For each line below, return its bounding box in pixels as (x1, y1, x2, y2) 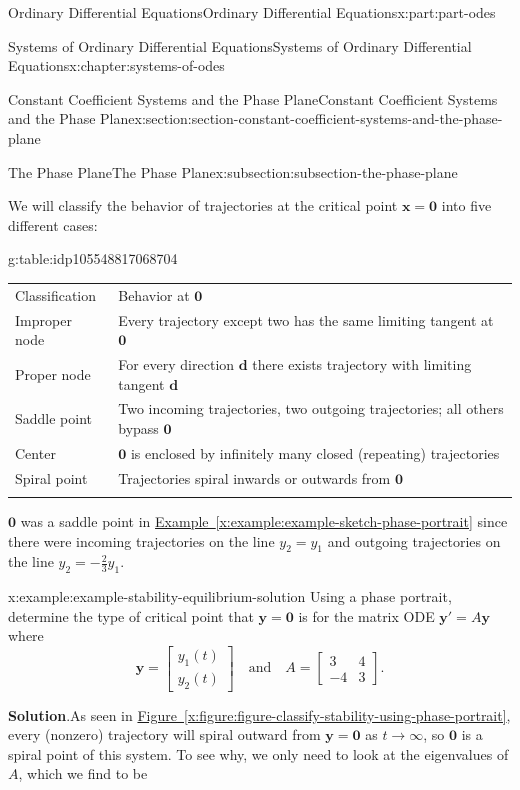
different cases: (8, 214, 98, 235)
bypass (118, 418, 159, 438)
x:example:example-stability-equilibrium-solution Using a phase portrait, (8, 586, 452, 607)
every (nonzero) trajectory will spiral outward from (8, 724, 321, 745)
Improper (15, 309, 72, 330)
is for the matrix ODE (298, 605, 435, 626)
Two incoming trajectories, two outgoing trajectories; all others (118, 398, 504, 419)
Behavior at (118, 284, 190, 305)
